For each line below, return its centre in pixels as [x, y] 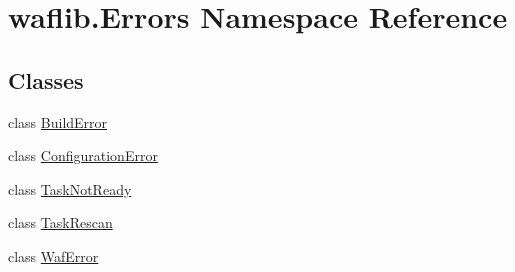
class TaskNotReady [70, 188]
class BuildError [58, 121]
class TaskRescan [60, 222]
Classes [46, 79]
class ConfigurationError [83, 155]
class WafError [53, 255]
